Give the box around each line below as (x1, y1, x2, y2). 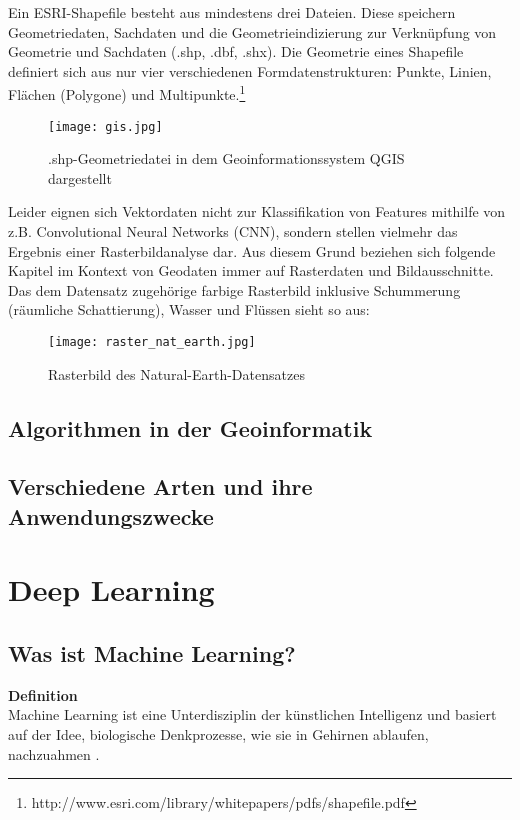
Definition (8, 684, 78, 705)
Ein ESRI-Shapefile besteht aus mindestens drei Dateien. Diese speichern (8, 2, 456, 22)
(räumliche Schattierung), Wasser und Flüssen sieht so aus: (8, 299, 370, 320)
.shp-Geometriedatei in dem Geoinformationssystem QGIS (48, 148, 405, 169)
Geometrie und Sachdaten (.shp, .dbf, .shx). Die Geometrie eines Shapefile (8, 41, 464, 62)
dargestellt (48, 167, 112, 188)
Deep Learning (8, 569, 215, 610)
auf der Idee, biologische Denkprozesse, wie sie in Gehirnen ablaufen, (8, 724, 429, 744)
